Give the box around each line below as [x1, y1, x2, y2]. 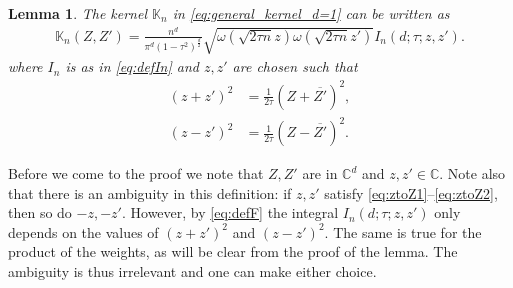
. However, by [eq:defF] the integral [121, 202, 339, 223]
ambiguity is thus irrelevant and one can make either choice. [8, 261, 377, 282]
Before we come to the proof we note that [8, 163, 264, 184]
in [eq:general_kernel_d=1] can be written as [172, 3, 450, 23]
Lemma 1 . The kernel [8, 3, 148, 23]
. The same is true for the [324, 221, 482, 242]
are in [302, 163, 338, 184]
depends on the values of [8, 221, 159, 242]
